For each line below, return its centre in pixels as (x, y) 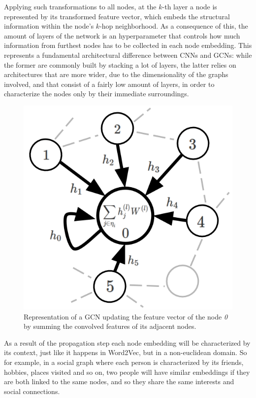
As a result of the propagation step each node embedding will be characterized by (127, 342)
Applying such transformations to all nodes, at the (80, 6)
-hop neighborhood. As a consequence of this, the (174, 26)
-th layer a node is (190, 6)
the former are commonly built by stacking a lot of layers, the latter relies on (120, 64)
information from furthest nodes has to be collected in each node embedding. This (128, 45)
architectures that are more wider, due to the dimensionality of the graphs (116, 74)
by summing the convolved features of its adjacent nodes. (110, 326)
